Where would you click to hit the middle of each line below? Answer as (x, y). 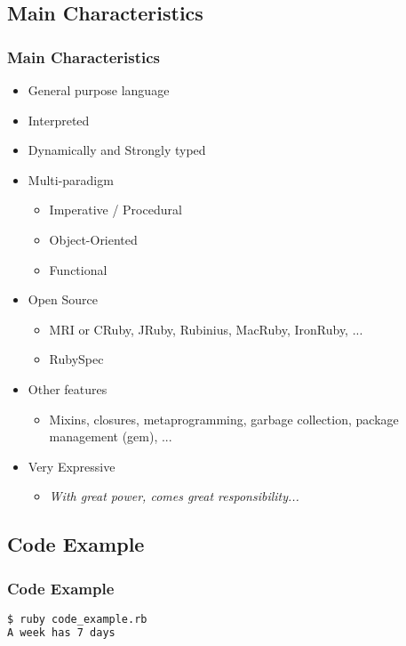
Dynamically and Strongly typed (117, 150)
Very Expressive (72, 466)
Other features (68, 388)
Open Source (63, 299)
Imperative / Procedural (115, 210)
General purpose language (99, 90)
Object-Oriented (93, 239)
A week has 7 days (61, 632)
